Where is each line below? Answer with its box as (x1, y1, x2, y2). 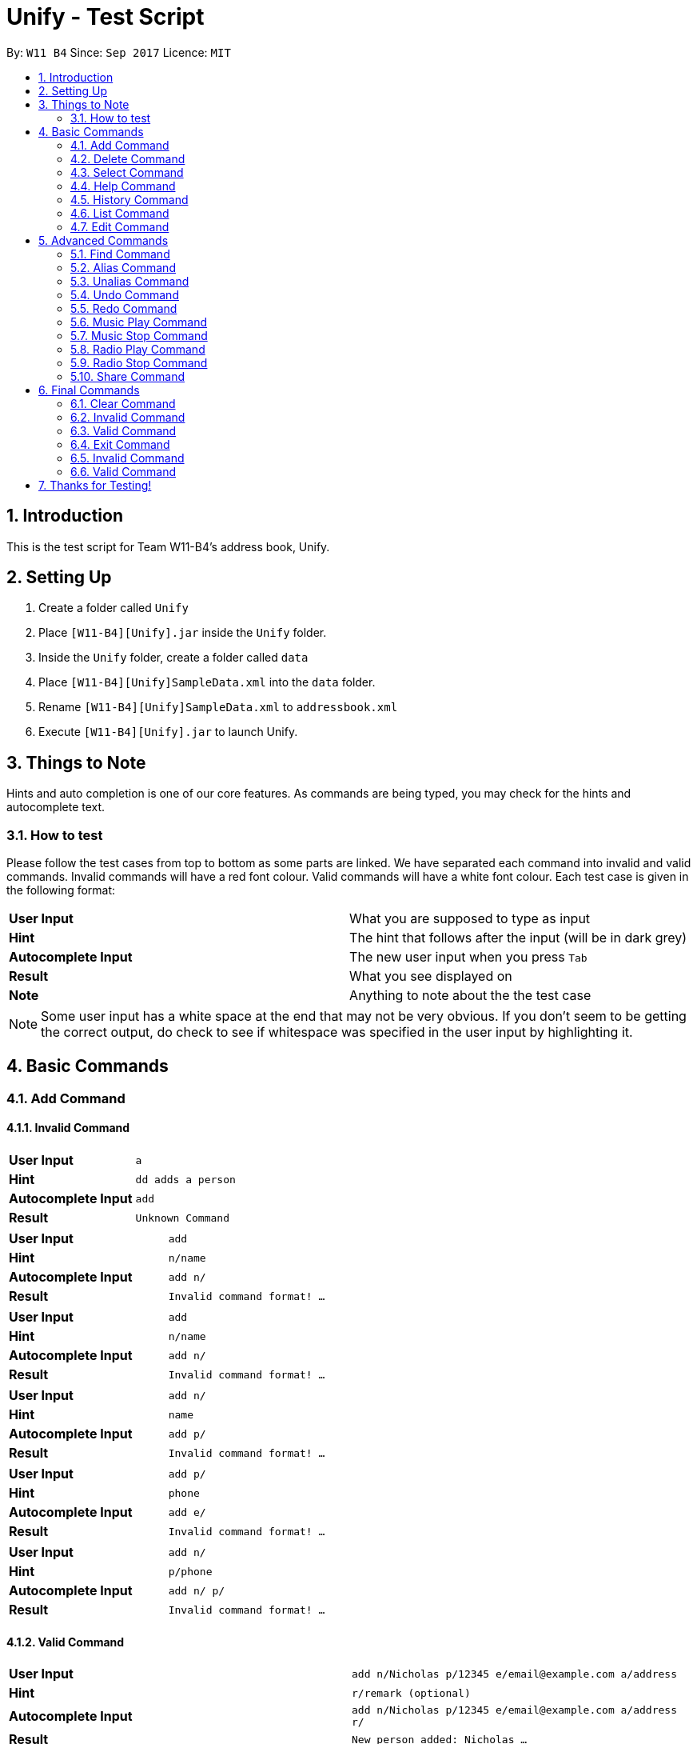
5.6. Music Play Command (70, 314, 208, 329)
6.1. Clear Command (70, 396, 176, 410)
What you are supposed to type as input (349, 910, 591, 927)
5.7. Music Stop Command (70, 328, 208, 342)
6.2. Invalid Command (70, 410, 185, 424)
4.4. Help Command (70, 178, 176, 193)
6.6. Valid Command (70, 464, 177, 478)
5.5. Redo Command (70, 301, 177, 315)
